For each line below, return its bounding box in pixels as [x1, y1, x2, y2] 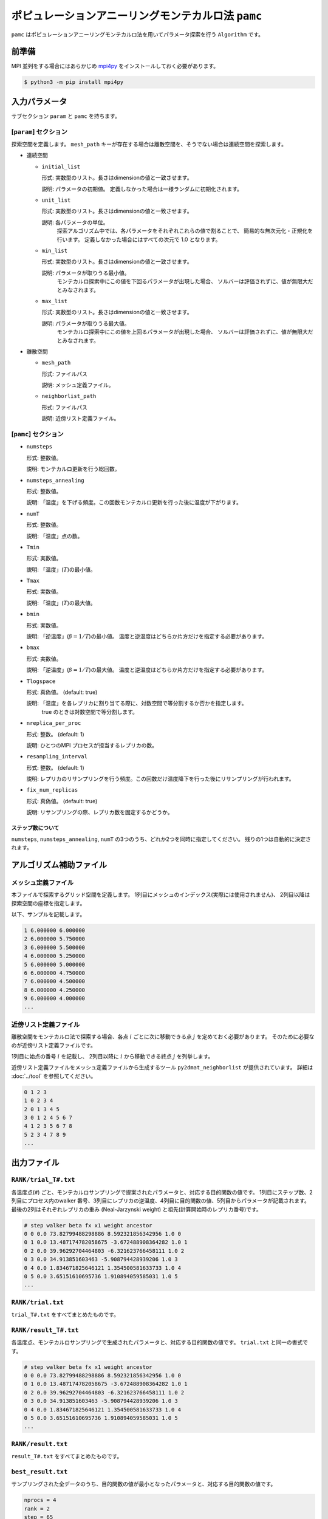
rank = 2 [24, 1505, 50, 1512]
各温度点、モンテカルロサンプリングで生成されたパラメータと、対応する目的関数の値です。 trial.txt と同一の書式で [11, 1339, 308, 1346]
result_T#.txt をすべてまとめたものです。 [11, 1453, 123, 1460]
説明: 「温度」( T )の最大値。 [26, 599, 97, 606]
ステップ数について [11, 824, 60, 832]
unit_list [41, 197, 71, 204]
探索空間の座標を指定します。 [11, 899, 86, 907]
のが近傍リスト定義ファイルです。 [11, 1041, 97, 1049]
